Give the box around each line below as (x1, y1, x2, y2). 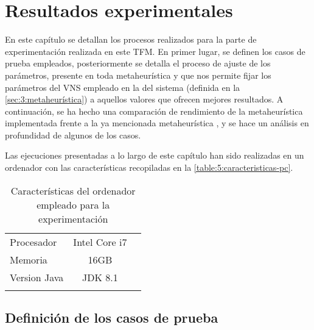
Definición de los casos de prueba (5, 308, 218, 327)
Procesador (10, 234, 57, 249)
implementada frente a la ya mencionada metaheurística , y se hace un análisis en (5, 117, 309, 129)
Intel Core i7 (73, 234, 127, 249)
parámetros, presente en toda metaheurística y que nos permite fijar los (5, 68, 271, 81)
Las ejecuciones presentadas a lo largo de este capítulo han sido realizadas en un (5, 149, 304, 162)
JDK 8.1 (82, 270, 118, 284)
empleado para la (37, 197, 110, 212)
